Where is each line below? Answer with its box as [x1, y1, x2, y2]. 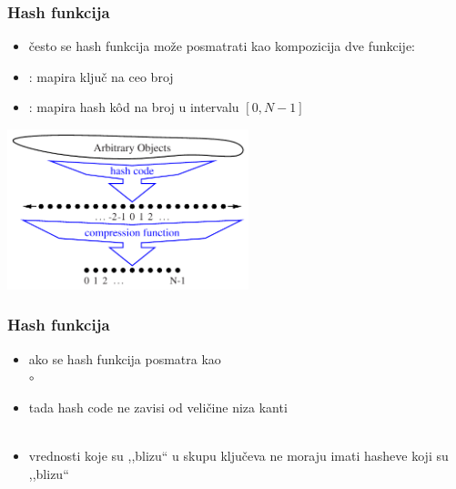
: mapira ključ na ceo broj [28, 66, 174, 86]
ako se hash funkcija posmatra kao [28, 349, 221, 368]
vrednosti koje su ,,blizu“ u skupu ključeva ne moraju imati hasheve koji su [28, 446, 449, 465]
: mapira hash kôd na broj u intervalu [28, 97, 239, 117]
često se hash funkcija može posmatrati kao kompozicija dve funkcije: [28, 36, 416, 56]
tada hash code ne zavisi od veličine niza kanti [28, 397, 288, 416]
